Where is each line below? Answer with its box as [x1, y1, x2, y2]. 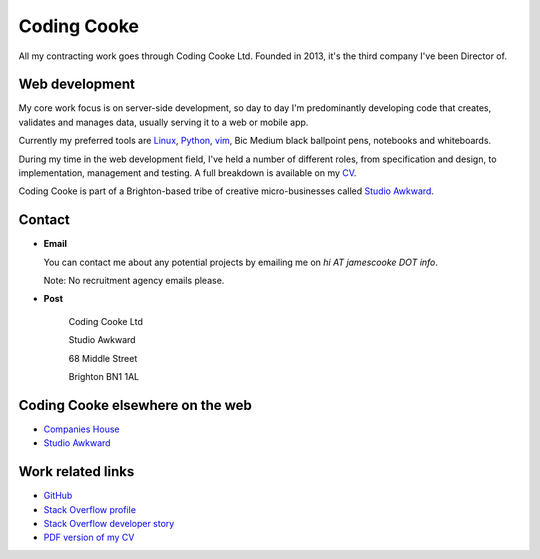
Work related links [18, 463, 135, 480]
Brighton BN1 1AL [68, 371, 140, 383]
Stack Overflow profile [43, 503, 137, 515]
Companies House [43, 423, 120, 435]
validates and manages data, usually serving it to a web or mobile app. [18, 116, 309, 128]
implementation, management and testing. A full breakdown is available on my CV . [18, 167, 357, 179]
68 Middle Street [68, 352, 138, 364]
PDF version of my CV [43, 531, 135, 544]
